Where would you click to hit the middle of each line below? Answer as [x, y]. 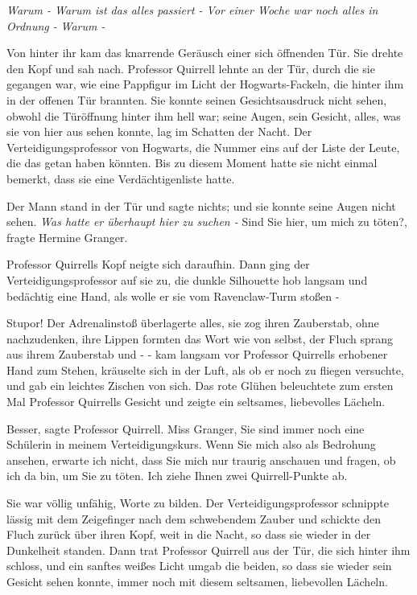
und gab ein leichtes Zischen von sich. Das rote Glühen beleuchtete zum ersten [200, 386]
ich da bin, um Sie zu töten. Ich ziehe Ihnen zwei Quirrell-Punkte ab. [177, 476]
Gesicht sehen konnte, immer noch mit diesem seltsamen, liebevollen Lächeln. [197, 581]
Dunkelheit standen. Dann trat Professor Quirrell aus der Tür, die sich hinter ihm [208, 550]
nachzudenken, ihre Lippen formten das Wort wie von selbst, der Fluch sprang [200, 338]
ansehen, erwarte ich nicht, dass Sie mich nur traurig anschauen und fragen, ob [201, 460]
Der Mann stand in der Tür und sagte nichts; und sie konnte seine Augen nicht [201, 205]
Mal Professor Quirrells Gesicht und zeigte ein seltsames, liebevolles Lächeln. [196, 402]
